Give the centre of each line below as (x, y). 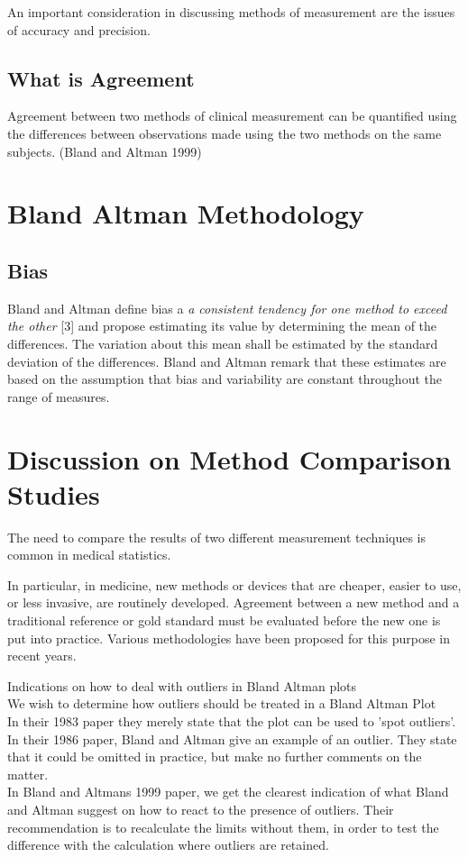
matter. (28, 774)
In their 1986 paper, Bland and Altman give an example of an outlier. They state (232, 738)
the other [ (36, 326)
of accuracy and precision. (79, 29)
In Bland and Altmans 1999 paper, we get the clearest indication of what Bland (228, 792)
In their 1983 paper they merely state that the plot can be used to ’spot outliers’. (232, 720)
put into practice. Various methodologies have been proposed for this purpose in (229, 638)
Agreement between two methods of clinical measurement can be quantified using (232, 116)
